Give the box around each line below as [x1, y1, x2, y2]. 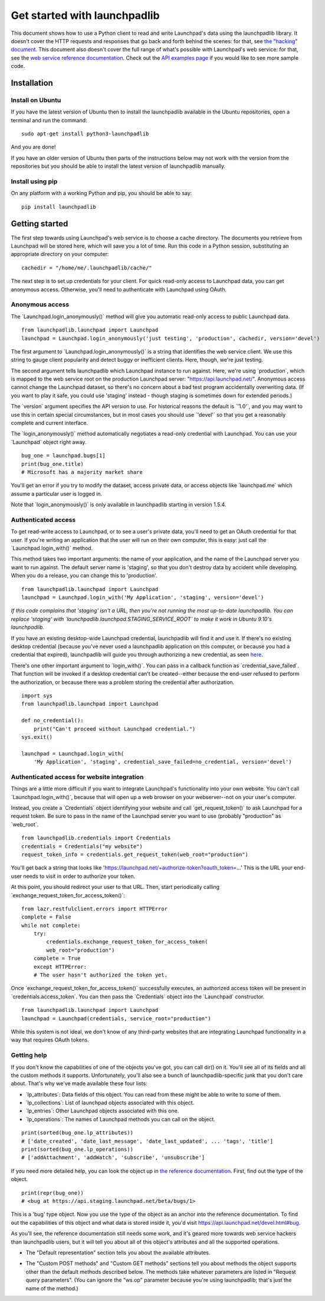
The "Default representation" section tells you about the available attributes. [25, 1249, 211, 1256]
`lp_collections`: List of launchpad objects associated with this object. [25, 1099, 195, 1107]
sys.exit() [21, 734, 53, 740]
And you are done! [11, 144, 56, 151]
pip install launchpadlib [21, 203, 97, 210]
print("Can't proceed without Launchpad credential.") [33, 725, 196, 732]
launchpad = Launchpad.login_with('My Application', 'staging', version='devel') [21, 594, 264, 601]
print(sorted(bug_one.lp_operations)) [21, 1146, 134, 1153]
